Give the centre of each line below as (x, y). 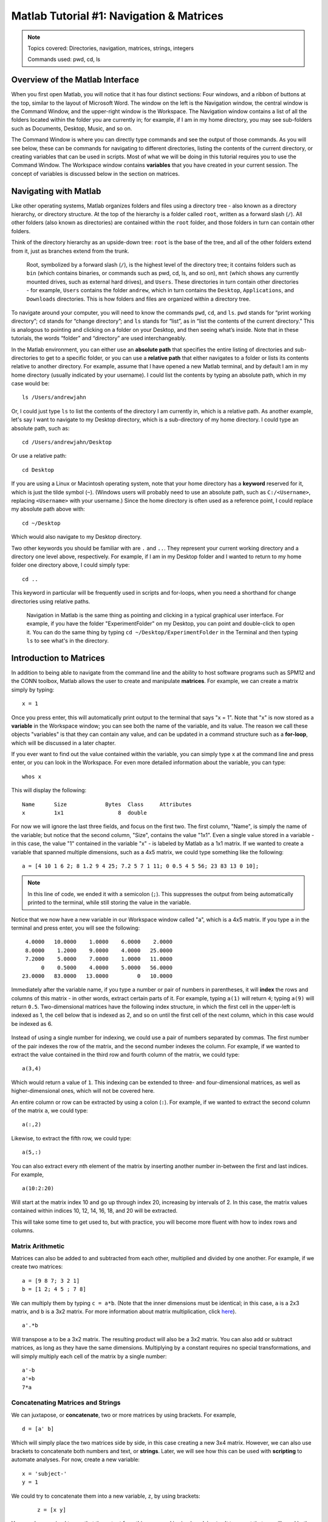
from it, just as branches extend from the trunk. (70, 251)
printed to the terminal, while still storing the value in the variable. (109, 903)
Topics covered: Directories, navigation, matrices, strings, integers (111, 48)
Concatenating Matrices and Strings (66, 1403)
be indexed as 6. (32, 1023)
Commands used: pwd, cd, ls (64, 59)
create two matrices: (37, 1267)
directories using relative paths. (51, 601)
